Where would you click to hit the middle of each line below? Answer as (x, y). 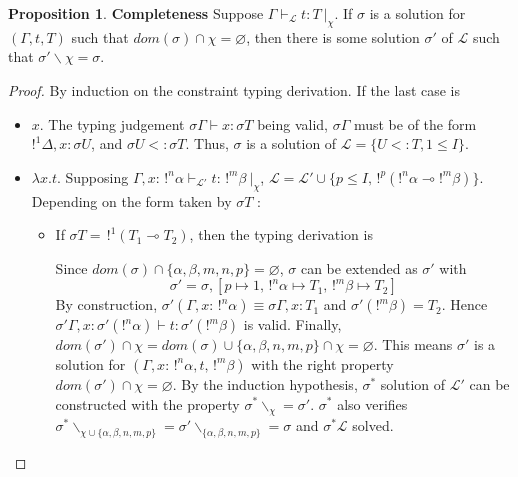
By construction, (106, 304)
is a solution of (291, 143)
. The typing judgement (112, 123)
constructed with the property (147, 403)
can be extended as (359, 267)
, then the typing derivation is (281, 234)
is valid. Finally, (292, 324)
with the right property (322, 363)
